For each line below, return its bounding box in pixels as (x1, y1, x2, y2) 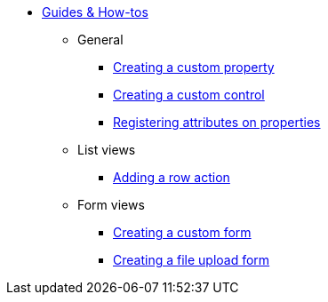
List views (77, 142, 136, 157)
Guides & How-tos (42, 4, 148, 20)
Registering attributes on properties (113, 115, 321, 130)
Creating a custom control (113, 87, 265, 102)
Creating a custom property (113, 60, 275, 75)
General (77, 32, 124, 47)
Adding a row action (113, 170, 230, 185)
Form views (77, 197, 145, 212)
